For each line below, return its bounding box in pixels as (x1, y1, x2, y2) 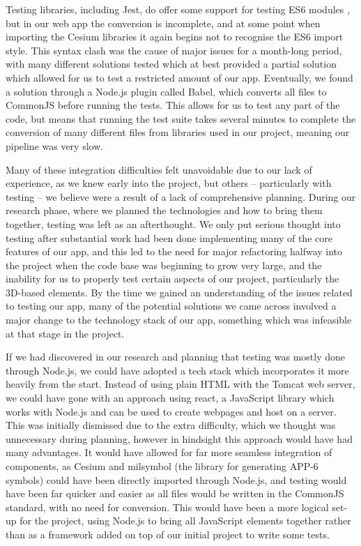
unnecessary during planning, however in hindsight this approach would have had (6, 431, 353, 446)
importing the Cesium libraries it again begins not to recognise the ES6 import (6, 29, 344, 44)
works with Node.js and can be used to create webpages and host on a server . (6, 404, 337, 418)
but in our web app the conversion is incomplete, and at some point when (6, 15, 321, 30)
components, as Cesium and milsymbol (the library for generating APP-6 (6, 459, 318, 473)
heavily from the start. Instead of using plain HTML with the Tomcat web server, (6, 377, 355, 391)
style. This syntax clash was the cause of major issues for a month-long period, (6, 43, 342, 57)
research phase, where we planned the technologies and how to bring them (6, 203, 323, 218)
